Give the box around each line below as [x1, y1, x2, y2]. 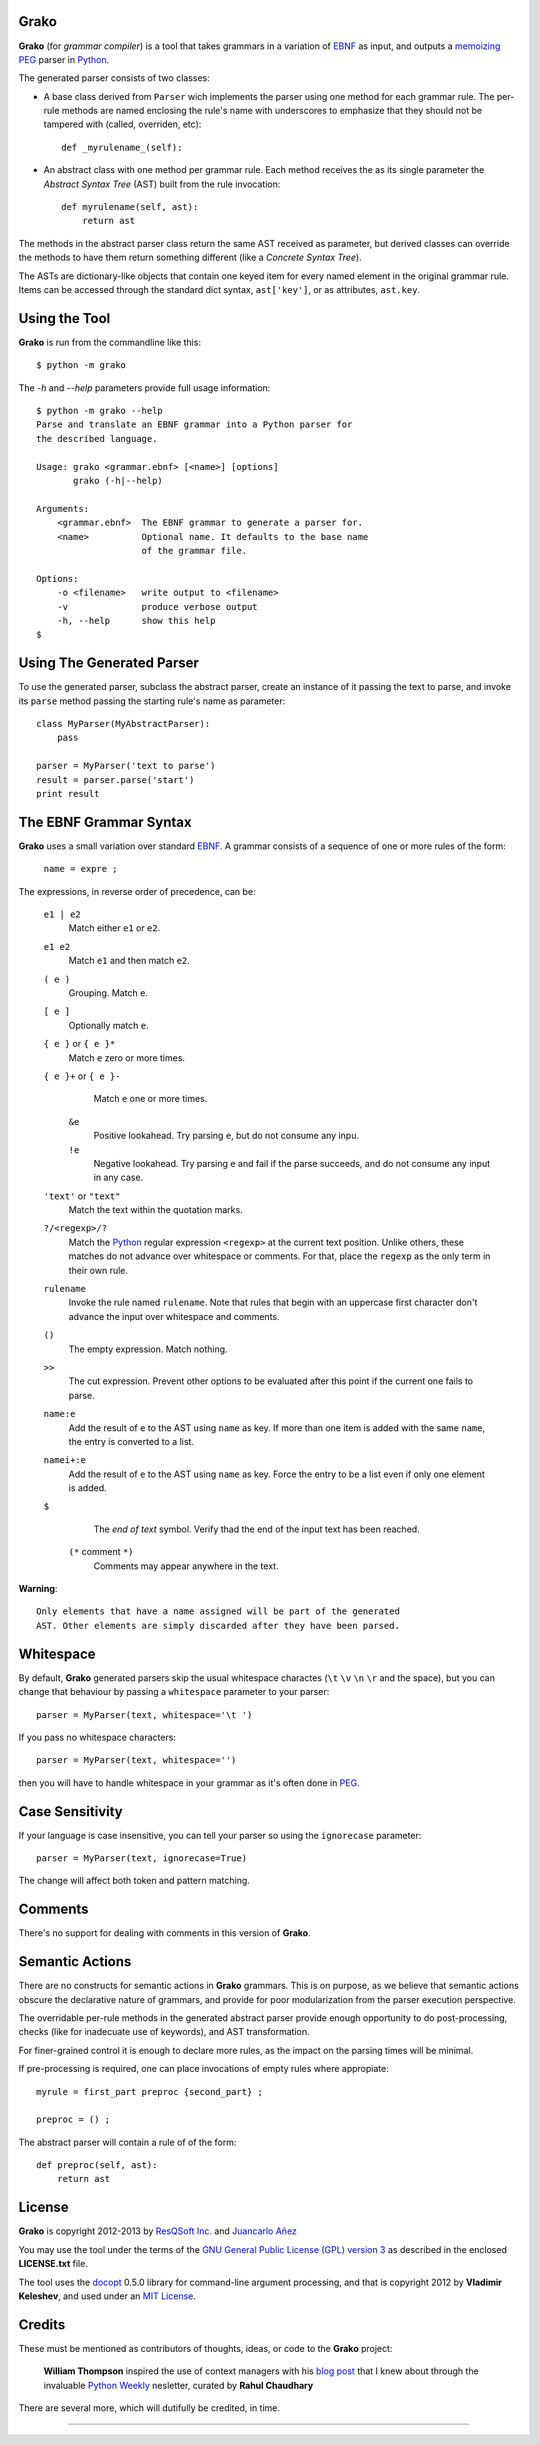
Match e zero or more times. [68, 1051, 185, 1064]
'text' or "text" [43, 1190, 121, 1202]
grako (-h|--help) [73, 475, 164, 487]
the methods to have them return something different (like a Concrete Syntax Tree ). [18, 251, 362, 264]
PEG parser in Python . [18, 53, 110, 65]
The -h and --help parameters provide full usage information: [18, 381, 271, 394]
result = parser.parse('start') [36, 774, 195, 785]
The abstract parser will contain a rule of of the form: [18, 2136, 237, 2148]
